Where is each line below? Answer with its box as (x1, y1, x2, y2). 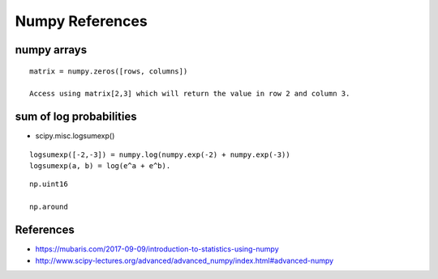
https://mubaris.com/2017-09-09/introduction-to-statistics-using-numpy (35, 244, 279, 254)
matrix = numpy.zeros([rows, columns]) (29, 66, 188, 76)
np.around (29, 202, 68, 212)
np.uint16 (29, 180, 68, 189)
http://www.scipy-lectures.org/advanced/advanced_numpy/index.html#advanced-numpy (35, 256, 334, 265)
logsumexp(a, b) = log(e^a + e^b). (29, 162, 171, 171)
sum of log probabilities (15, 110, 137, 124)
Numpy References (15, 12, 148, 30)
